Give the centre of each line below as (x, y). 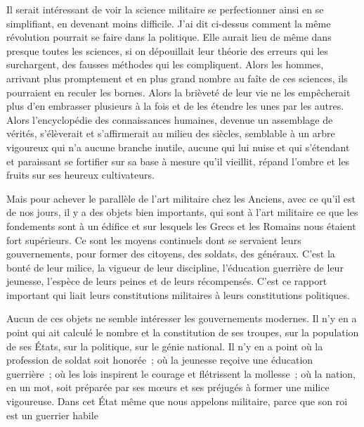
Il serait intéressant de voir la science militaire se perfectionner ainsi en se (165, 9)
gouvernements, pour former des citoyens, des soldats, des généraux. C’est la (171, 254)
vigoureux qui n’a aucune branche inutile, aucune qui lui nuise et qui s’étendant (178, 147)
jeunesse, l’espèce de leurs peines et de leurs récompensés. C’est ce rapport (167, 281)
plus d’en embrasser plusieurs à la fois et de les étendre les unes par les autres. (175, 106)
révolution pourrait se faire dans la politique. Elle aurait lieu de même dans (169, 37)
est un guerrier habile (52, 415)
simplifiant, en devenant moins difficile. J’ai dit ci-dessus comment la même (169, 23)
